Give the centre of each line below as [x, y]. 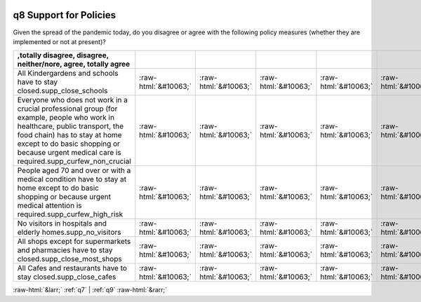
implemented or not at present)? [60, 41]
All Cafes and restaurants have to [72, 268]
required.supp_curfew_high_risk [70, 214]
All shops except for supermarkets [74, 242]
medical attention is [49, 205]
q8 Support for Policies [65, 15]
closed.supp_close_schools [62, 91]
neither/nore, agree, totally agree [74, 64]
